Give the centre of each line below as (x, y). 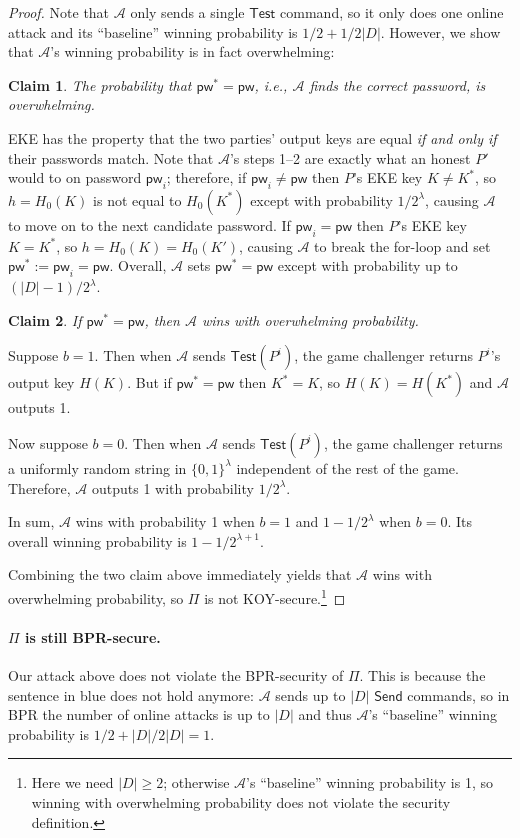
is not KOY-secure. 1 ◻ (275, 596)
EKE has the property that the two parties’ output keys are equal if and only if (252, 137)
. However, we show (440, 31)
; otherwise (196, 782)
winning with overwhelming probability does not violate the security (241, 801)
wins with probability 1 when (165, 521)
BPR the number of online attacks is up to (139, 714)
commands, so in (458, 694)
